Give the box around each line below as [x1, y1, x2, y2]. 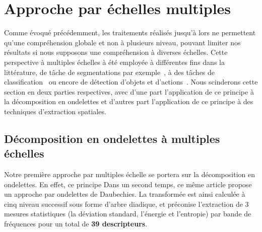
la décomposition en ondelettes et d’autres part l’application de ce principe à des [4, 96, 253, 107]
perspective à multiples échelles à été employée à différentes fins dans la [4, 56, 225, 67]
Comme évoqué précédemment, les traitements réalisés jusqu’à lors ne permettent [4, 27, 256, 38]
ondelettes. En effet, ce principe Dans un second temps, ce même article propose [4, 179, 252, 189]
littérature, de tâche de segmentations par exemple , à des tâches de [4, 66, 215, 77]
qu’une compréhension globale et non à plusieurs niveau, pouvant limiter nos [4, 37, 241, 47]
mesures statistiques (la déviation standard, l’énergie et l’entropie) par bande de [4, 208, 251, 219]
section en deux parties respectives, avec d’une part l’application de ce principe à [4, 86, 254, 97]
